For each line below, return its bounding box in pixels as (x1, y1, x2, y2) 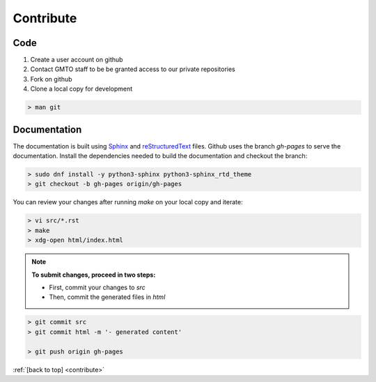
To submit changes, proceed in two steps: (31, 270, 156, 279)
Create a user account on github (30, 56, 123, 64)
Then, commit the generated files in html (49, 293, 166, 301)
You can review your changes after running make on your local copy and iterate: (13, 198, 243, 206)
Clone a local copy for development (30, 84, 133, 93)
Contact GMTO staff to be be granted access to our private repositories (30, 65, 236, 73)
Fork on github (30, 75, 72, 83)
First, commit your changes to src (49, 283, 146, 291)
